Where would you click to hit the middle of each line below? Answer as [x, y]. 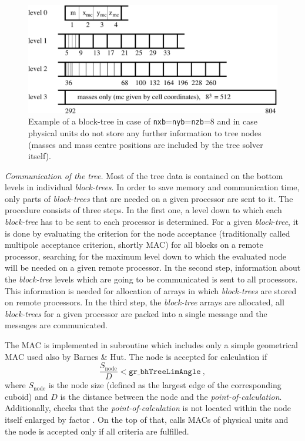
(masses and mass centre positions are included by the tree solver [146, 144]
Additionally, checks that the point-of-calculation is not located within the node [148, 408]
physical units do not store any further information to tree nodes [145, 132]
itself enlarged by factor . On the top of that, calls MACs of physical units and [147, 420]
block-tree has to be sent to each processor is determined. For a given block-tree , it [152, 222]
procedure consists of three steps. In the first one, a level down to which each [143, 210]
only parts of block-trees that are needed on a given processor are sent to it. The [149, 198]
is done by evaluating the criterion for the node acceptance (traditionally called [148, 233]
